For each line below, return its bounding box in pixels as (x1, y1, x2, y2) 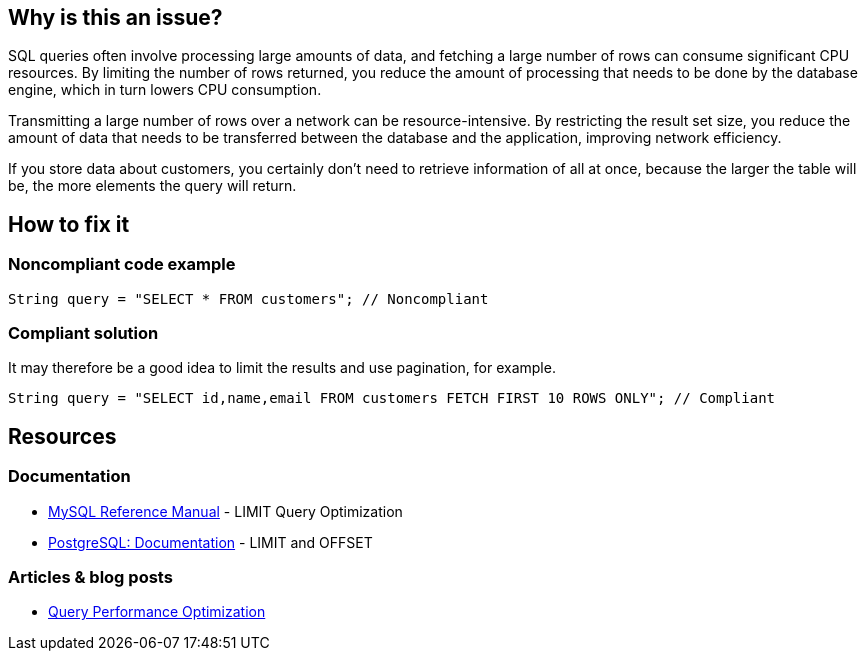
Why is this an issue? (8, 5, 223, 30)
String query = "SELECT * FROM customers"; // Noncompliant (8, 290, 489, 307)
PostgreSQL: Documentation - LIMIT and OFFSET (48, 533, 373, 551)
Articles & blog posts (8, 566, 173, 587)
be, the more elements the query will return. (8, 177, 297, 195)
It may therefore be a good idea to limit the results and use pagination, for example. (8, 359, 556, 377)
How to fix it (8, 211, 130, 237)
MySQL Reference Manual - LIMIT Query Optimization (48, 502, 403, 520)
